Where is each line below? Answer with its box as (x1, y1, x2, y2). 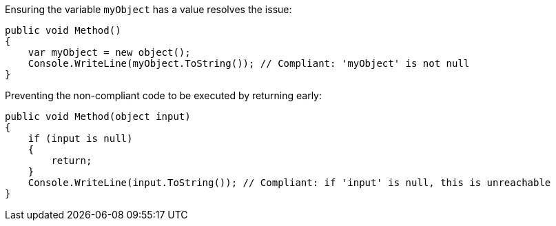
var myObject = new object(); (28, 47, 191, 58)
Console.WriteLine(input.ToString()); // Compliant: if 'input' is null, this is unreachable (28, 177, 551, 188)
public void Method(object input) (5, 111, 191, 122)
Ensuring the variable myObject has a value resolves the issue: (5, 3, 292, 15)
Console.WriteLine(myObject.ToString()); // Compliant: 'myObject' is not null (28, 58, 470, 69)
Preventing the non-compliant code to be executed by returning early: (5, 90, 322, 101)
